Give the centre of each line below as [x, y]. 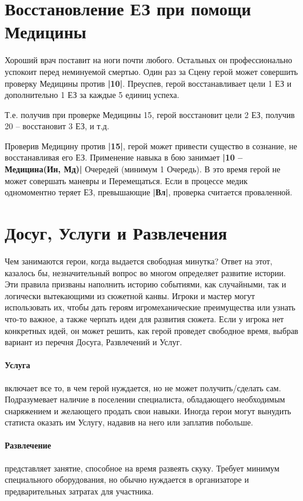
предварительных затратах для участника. [79, 491]
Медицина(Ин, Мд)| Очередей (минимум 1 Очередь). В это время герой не [143, 169]
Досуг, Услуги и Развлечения [116, 233]
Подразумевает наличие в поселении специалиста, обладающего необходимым [145, 399]
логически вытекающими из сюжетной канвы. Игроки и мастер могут [130, 295]
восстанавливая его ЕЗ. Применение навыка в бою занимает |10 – [124, 157]
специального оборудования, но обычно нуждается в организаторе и [127, 479]
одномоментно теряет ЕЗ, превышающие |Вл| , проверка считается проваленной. [149, 192]
